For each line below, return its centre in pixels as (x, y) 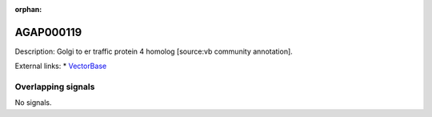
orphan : (28, 9)
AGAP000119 (48, 32)
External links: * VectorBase (61, 66)
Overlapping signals (55, 87)
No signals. (33, 103)
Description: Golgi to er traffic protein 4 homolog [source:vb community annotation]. (154, 51)
